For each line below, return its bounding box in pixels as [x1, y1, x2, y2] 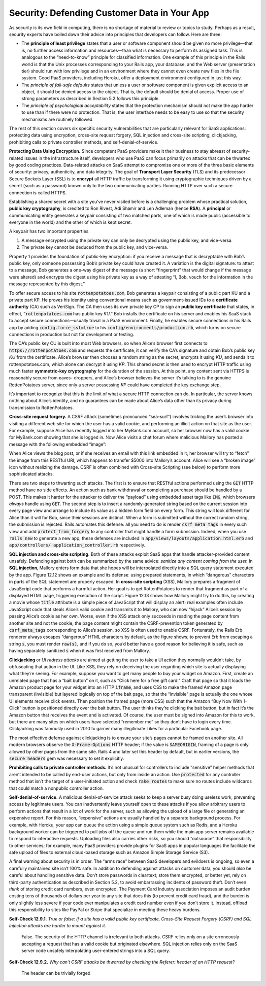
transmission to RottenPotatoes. [9, 405, 74, 410]
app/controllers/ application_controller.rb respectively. [9, 542, 145, 548]
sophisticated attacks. [9, 471, 54, 477]
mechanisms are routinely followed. [21, 116, 94, 122]
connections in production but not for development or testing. [9, 331, 134, 337]
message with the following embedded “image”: [9, 441, 106, 447]
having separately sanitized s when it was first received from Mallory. [9, 648, 150, 654]
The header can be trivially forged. [21, 970, 92, 976]
